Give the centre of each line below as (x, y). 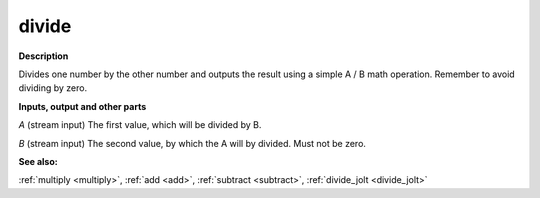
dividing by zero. (53, 88)
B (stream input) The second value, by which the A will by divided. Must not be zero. (192, 143)
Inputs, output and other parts (82, 106)
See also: (38, 161)
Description (43, 56)
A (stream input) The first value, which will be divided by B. (140, 125)
